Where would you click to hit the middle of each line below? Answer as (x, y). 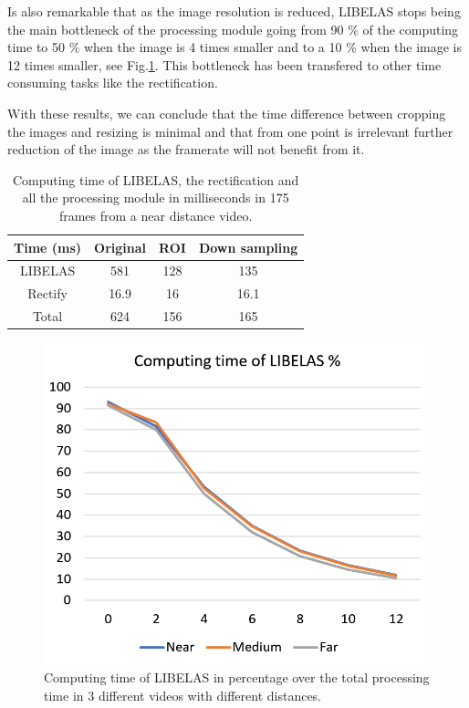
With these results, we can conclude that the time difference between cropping (227, 113)
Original (120, 247)
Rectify (47, 293)
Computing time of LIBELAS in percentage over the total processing (237, 677)
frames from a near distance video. (156, 215)
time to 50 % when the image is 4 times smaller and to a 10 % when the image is (235, 47)
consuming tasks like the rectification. (113, 83)
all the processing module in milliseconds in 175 (156, 198)
